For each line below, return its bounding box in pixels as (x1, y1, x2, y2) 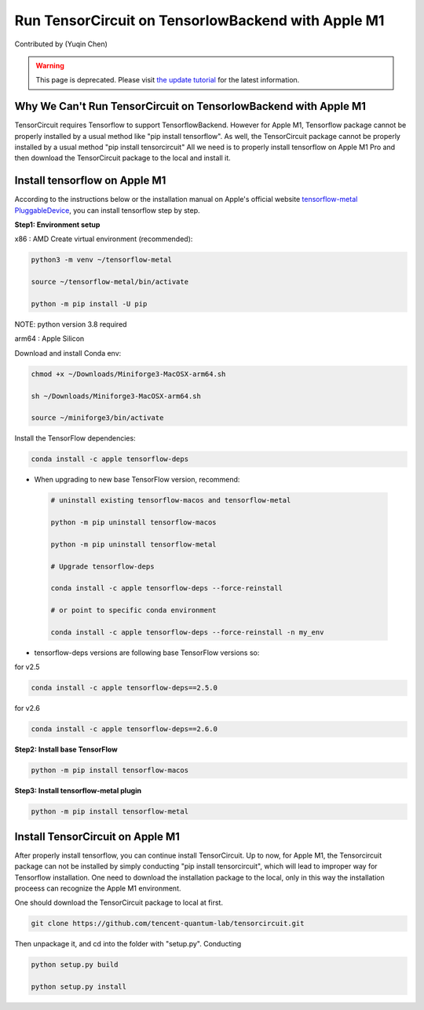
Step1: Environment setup (14, 220, 101, 229)
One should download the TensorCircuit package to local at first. (14, 898, 224, 907)
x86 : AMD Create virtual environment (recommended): (14, 234, 193, 243)
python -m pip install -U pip (31, 299, 148, 309)
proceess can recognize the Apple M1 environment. (14, 884, 181, 893)
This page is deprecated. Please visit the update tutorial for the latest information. (35, 75, 300, 85)
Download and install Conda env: (14, 348, 122, 357)
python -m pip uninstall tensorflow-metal (50, 540, 217, 549)
